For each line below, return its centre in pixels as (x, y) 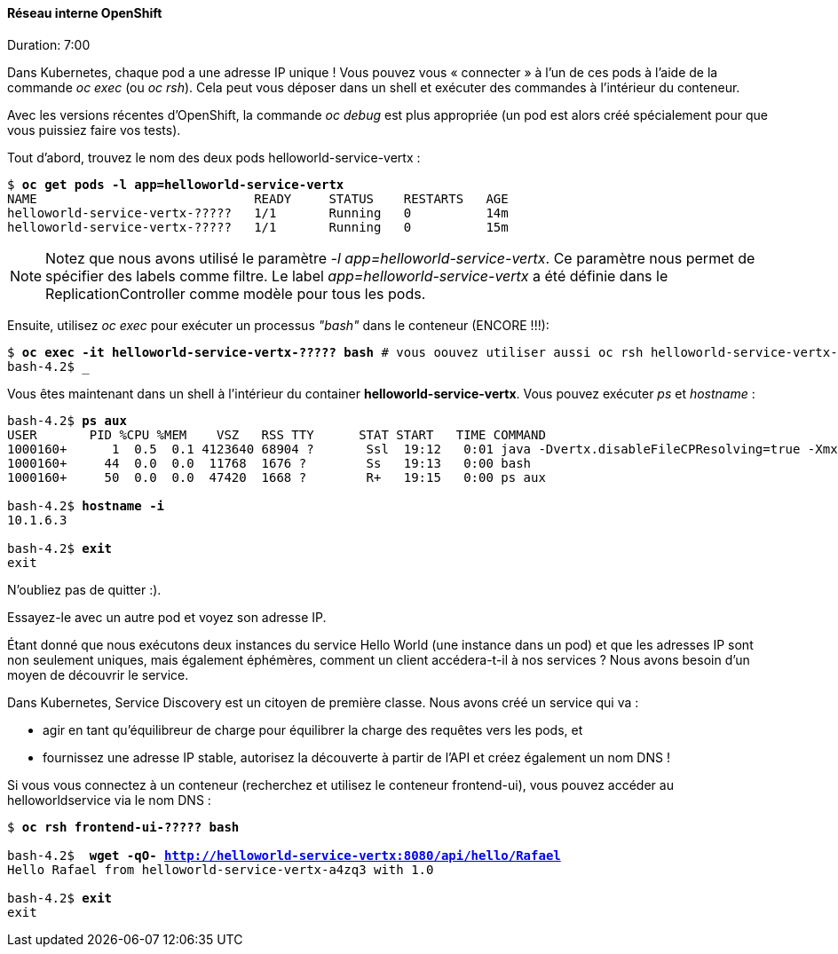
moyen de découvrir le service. (98, 674)
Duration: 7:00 (49, 44)
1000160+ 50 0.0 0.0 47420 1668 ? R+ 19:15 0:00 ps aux (277, 477)
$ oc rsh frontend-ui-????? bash (123, 827)
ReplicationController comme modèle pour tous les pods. (236, 293)
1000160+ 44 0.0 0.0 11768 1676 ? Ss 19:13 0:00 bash (269, 463)
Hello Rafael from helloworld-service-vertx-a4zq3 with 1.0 (221, 869)
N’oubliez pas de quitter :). (84, 589)
